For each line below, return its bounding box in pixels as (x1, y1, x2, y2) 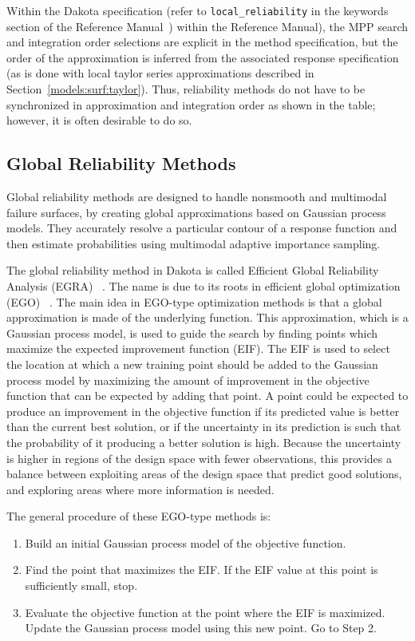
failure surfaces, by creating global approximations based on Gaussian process (6, 204, 386, 220)
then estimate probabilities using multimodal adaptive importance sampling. (6, 235, 381, 251)
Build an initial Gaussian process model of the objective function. (25, 534, 346, 551)
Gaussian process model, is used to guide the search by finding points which (6, 324, 378, 341)
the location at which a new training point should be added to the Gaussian (6, 355, 378, 372)
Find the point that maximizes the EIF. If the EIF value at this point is (25, 561, 378, 578)
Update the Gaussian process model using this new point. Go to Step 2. (25, 619, 377, 636)
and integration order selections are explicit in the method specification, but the (6, 34, 398, 50)
